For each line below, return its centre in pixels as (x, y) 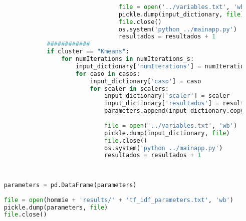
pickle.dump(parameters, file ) (56, 207)
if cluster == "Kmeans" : (88, 52)
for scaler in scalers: (129, 89)
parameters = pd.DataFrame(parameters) (70, 185)
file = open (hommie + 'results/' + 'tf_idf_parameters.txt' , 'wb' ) (118, 200)
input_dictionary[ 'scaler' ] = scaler (167, 96)
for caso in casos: (108, 74)
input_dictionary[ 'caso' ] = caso (146, 81)
